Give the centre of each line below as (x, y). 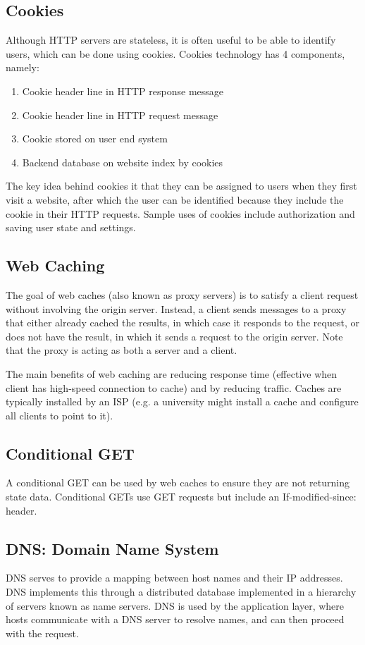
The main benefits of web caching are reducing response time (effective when (172, 373)
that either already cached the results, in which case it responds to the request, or (182, 322)
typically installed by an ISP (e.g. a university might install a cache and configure (182, 401)
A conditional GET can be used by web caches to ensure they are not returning (178, 483)
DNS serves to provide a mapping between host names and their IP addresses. (174, 578)
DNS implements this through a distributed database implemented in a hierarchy (181, 592)
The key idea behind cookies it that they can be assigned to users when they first (181, 186)
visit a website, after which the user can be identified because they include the (175, 199)
